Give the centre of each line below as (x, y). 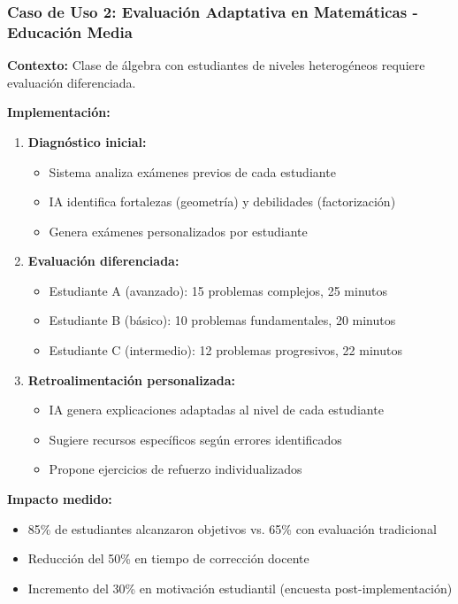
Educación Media (70, 31)
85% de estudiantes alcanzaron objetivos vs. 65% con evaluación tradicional (232, 528)
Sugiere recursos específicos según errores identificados (195, 439)
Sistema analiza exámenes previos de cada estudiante (192, 171)
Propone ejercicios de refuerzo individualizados (176, 469)
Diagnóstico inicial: (87, 141)
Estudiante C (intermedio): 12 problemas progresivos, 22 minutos (225, 350)
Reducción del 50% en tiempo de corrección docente (168, 558)
